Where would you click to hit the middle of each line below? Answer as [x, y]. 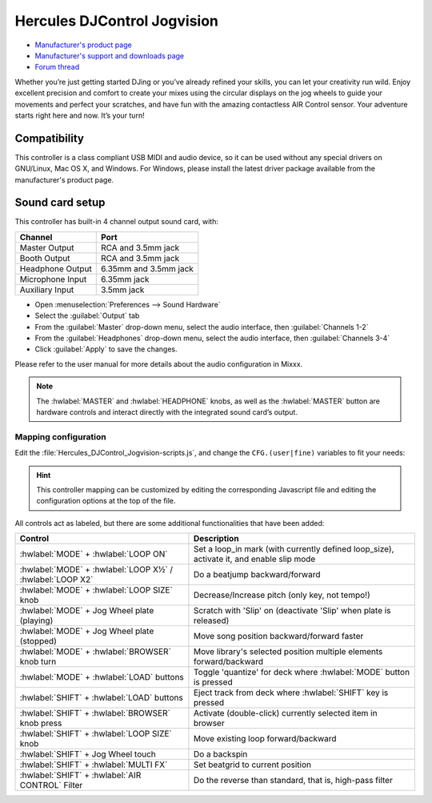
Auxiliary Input [47, 290]
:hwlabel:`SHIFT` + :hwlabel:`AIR [80, 775]
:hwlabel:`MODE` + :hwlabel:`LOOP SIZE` [96, 590]
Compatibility [49, 138]
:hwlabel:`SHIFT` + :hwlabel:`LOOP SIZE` [96, 734]
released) [211, 620]
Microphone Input [53, 279]
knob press [41, 723]
